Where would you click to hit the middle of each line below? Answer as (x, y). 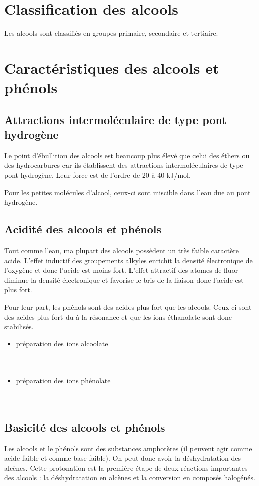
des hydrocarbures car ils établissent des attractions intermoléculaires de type (124, 165)
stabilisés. (19, 326)
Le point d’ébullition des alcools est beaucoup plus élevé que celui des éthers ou (127, 155)
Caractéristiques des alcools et (112, 67)
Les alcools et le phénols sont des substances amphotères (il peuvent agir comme (128, 448)
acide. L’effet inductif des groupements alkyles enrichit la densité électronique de (128, 260)
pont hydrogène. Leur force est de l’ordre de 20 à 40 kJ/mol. (98, 175)
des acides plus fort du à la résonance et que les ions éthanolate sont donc (118, 316)
